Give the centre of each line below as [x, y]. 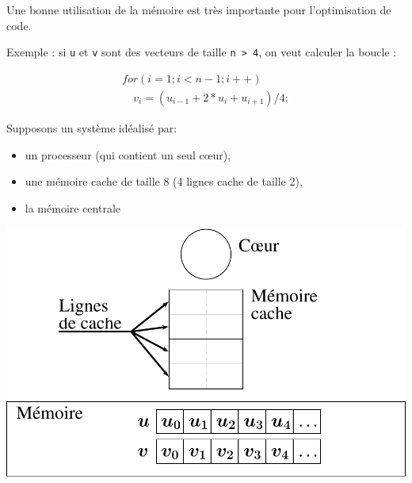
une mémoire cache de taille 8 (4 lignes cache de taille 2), [164, 181]
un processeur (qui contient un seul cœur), [128, 154]
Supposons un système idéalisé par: [92, 127]
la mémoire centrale [73, 207]
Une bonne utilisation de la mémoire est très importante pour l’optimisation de [199, 10]
